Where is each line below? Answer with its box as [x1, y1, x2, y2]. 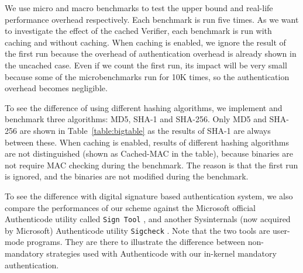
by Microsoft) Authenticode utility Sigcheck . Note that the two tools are [5, 224, 270, 236]
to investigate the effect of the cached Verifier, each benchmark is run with [5, 25, 272, 37]
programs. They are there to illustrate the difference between [26, 236, 246, 248]
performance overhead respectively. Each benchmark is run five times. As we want [5, 13, 299, 25]
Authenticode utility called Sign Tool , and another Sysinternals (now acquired [5, 213, 291, 225]
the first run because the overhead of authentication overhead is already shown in [5, 47, 297, 60]
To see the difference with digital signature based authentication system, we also [5, 189, 293, 202]
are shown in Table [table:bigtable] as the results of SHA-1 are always [19, 124, 271, 136]
